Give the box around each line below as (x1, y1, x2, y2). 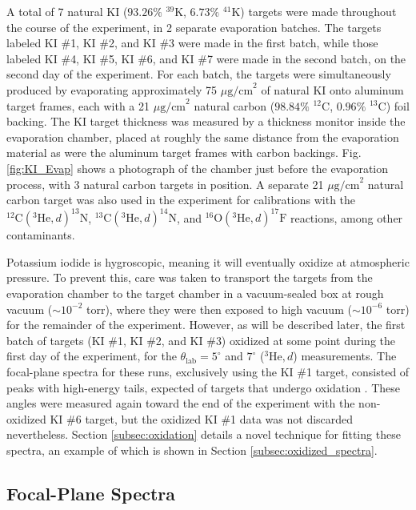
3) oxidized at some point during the (215, 331, 396, 348)
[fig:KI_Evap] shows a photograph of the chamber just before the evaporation (6, 159, 389, 176)
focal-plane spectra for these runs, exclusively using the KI (6, 363, 294, 379)
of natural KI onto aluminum (261, 81, 404, 98)
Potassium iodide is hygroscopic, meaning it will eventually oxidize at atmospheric (6, 253, 410, 270)
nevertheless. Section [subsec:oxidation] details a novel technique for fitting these (6, 426, 401, 443)
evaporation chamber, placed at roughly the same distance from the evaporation (6, 128, 399, 145)
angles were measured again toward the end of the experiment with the (6, 395, 355, 412)
